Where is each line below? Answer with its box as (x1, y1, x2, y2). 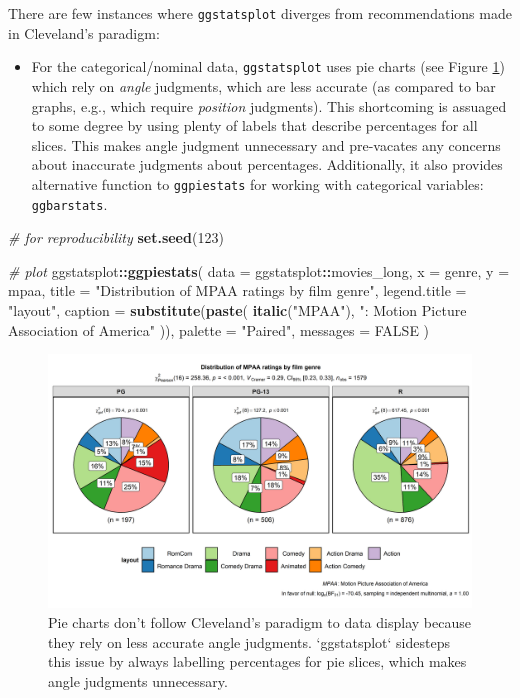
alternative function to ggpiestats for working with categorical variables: (31, 173, 484, 194)
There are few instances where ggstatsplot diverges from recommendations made (8, 3, 512, 23)
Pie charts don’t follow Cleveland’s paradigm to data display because (48, 611, 471, 632)
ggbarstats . (31, 193, 108, 214)
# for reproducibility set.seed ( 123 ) (8, 227, 224, 248)
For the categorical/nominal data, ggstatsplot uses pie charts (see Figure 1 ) (31, 56, 505, 77)
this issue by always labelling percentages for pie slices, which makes (48, 651, 467, 672)
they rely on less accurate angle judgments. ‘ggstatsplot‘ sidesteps (48, 631, 450, 652)
